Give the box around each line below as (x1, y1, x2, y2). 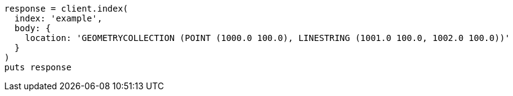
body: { (14, 23, 51, 33)
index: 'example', (14, 13, 103, 23)
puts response (4, 62, 72, 72)
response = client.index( (4, 4, 129, 13)
